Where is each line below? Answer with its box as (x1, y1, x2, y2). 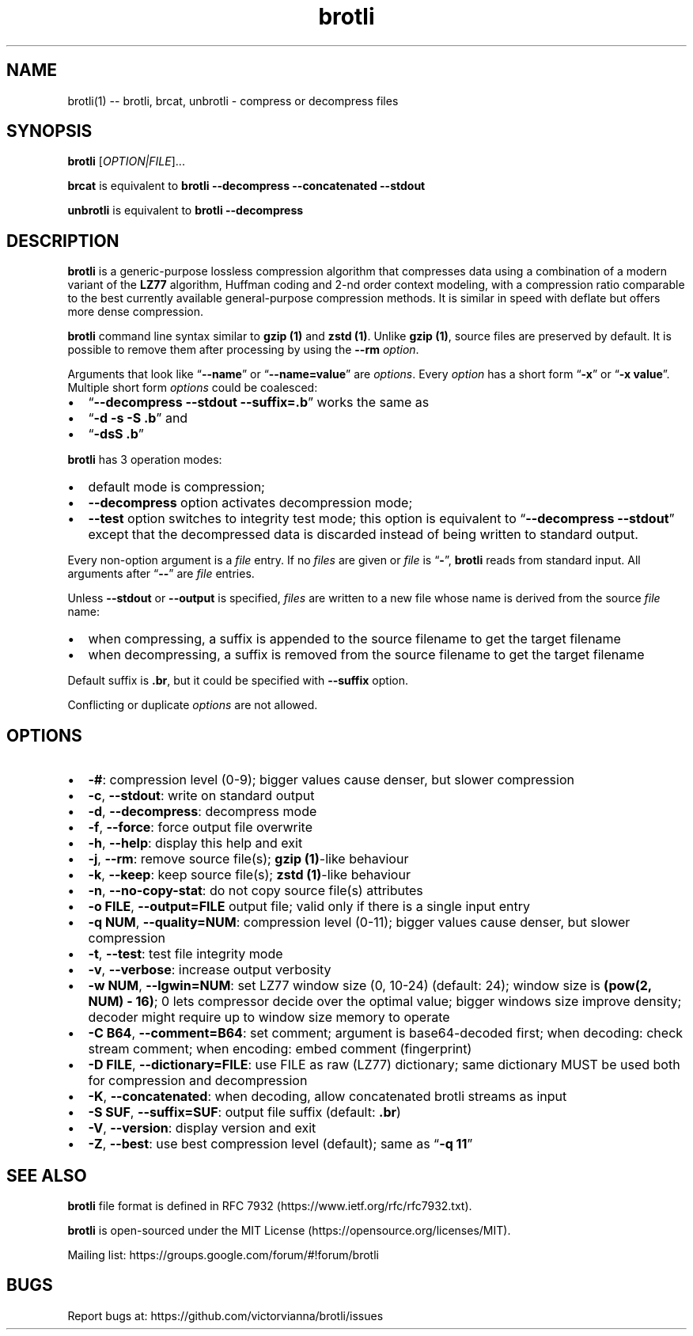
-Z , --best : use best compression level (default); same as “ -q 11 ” (88, 1136, 473, 1152)
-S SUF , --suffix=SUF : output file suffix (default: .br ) (88, 1104, 401, 1121)
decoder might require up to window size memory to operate (88, 1009, 450, 1026)
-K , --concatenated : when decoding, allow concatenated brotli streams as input (88, 1088, 567, 1105)
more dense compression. (67, 305, 203, 319)
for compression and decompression (88, 1072, 308, 1089)
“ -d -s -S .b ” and (88, 410, 188, 427)
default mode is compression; (88, 479, 265, 495)
